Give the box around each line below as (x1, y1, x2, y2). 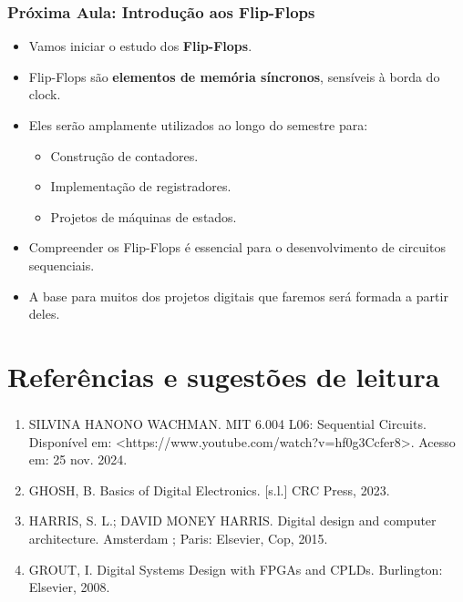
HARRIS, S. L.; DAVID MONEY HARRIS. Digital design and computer (28, 511, 437, 530)
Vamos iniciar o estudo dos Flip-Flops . (28, 36, 252, 56)
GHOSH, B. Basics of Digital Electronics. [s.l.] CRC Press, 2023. (28, 480, 390, 499)
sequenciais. (28, 255, 95, 274)
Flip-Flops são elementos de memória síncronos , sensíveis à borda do (28, 66, 440, 86)
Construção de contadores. (50, 146, 199, 165)
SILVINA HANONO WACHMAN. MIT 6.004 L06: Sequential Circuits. (28, 414, 427, 434)
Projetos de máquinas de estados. (50, 207, 237, 226)
